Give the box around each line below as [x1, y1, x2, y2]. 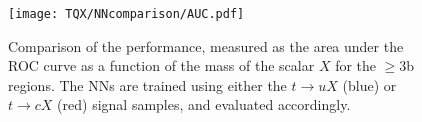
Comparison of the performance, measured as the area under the [8, 35, 404, 56]
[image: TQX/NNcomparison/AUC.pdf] [8, 7, 245, 21]
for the [335, 55, 377, 76]
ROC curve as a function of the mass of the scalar [8, 55, 315, 76]
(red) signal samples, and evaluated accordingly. [57, 94, 351, 115]
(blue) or [342, 74, 397, 95]
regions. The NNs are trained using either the [8, 74, 287, 95]
